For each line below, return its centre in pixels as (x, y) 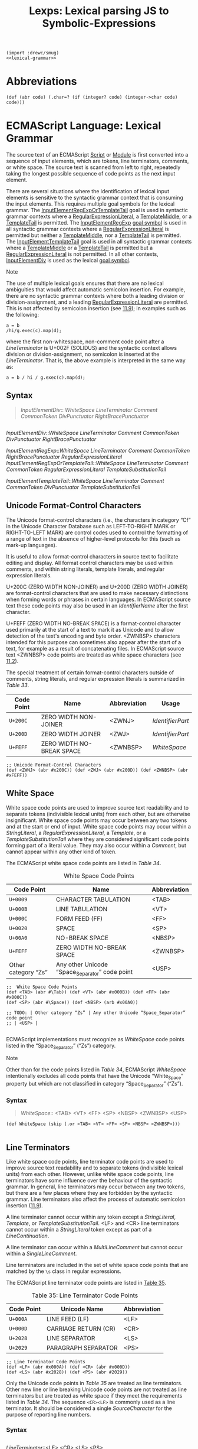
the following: (23, 315)
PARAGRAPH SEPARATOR (82, 1348)
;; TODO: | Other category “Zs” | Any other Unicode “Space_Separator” (96, 1013)
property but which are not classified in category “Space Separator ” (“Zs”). (95, 1084)
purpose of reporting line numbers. (49, 1415)
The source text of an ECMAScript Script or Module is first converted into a (97, 155)
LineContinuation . (28, 1236)
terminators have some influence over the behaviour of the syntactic (89, 1181)
